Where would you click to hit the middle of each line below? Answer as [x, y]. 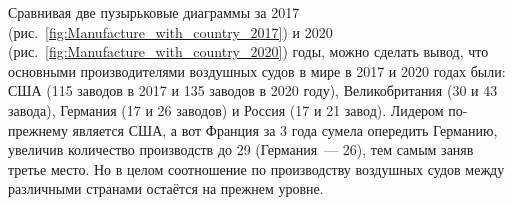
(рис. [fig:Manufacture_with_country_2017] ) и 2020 [170, 31]
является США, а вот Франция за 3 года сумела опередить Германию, [285, 129]
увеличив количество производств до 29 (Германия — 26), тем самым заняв [241, 149]
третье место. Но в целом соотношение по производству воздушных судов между [256, 168]
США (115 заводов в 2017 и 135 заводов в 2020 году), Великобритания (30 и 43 [253, 90]
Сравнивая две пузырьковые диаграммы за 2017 [154, 12]
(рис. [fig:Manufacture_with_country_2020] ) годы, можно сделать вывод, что [248, 51]
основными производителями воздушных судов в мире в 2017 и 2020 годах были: [257, 70]
